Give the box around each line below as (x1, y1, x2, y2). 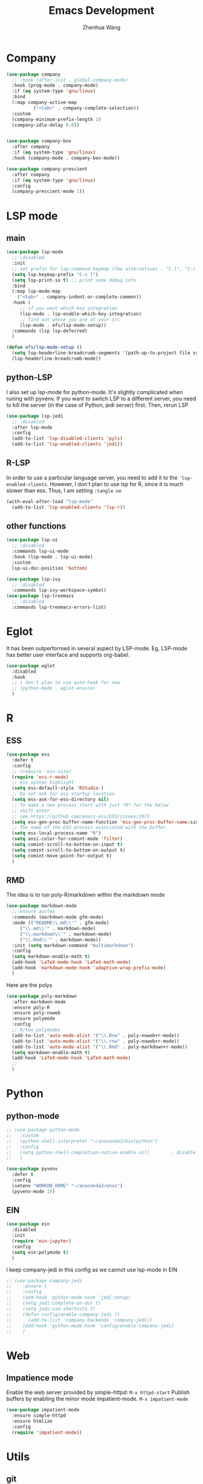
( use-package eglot (6, 662, 56, 669)
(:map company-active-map (11, 99, 77, 106)
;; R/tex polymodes (11, 1027, 61, 1033)
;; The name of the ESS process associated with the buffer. (11, 825, 169, 831)
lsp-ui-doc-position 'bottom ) (11, 565, 88, 571)
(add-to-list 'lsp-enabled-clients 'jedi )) (11, 441, 123, 447)
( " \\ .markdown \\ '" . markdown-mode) (19, 931, 112, 937)
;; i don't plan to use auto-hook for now (11, 679, 120, 686)
